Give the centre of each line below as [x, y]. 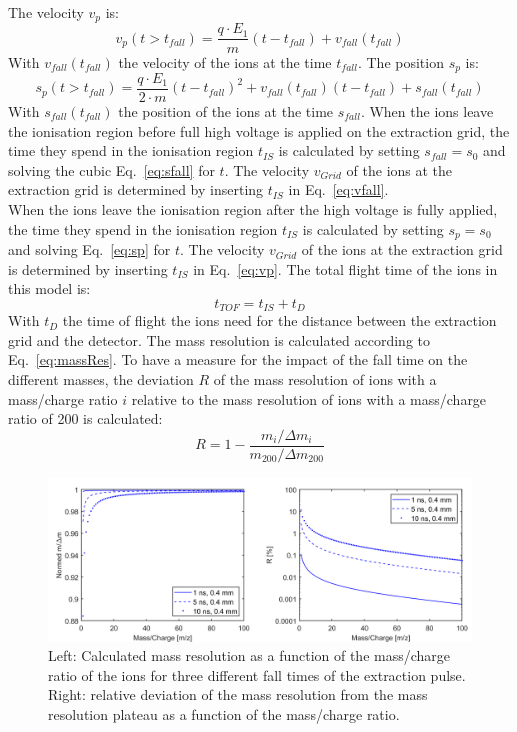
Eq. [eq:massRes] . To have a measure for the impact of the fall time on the [238, 359]
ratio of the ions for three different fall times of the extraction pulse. [257, 674]
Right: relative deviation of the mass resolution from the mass [238, 694]
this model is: [49, 288]
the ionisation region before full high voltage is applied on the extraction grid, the [259, 130]
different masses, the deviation [101, 379]
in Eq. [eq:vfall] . [338, 189]
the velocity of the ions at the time [225, 61]
